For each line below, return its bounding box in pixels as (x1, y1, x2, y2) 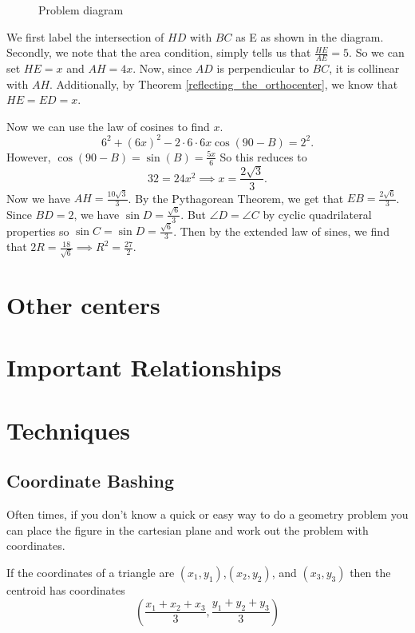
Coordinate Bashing (6, 468, 175, 493)
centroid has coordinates (6, 581, 125, 598)
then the (350, 563, 391, 580)
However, (6, 148, 51, 165)
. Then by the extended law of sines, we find (173, 222, 389, 239)
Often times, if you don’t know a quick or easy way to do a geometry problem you (6, 506, 409, 523)
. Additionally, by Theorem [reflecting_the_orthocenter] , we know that (49, 75, 398, 92)
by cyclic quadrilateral (263, 205, 372, 222)
